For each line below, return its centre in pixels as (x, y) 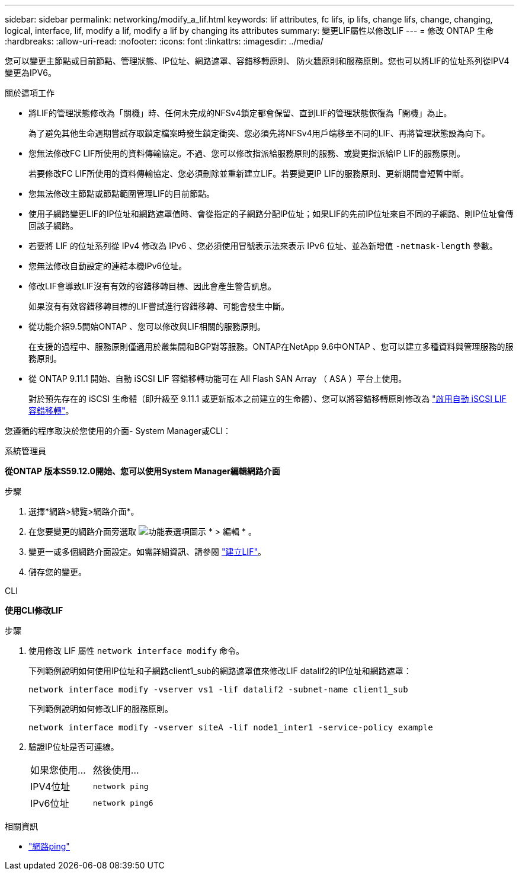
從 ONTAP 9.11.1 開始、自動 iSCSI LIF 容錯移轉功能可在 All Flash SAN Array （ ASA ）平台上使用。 (218, 379)
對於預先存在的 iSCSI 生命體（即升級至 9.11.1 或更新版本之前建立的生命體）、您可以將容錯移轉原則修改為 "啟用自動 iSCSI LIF (267, 399)
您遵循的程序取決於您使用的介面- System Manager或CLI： (118, 431)
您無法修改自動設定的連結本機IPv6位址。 (108, 266)
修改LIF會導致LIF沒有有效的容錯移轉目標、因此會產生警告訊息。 (152, 286)
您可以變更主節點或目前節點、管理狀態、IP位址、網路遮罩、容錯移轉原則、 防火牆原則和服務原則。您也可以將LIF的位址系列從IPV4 (257, 61)
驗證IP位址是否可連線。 (74, 747)
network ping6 (123, 803)
